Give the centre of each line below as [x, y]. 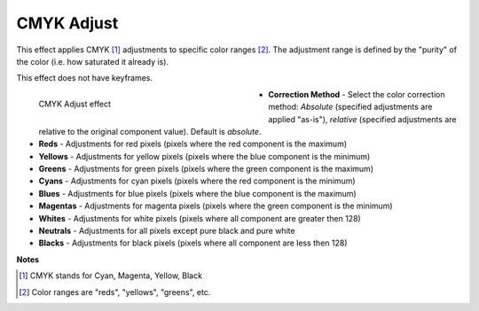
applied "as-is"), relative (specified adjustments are [362, 119]
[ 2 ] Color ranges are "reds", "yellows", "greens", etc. [115, 292]
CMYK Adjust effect [75, 104]
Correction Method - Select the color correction [357, 94]
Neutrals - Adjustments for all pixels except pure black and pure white [167, 231]
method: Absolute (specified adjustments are [350, 107]
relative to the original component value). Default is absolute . [150, 131]
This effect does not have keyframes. [85, 78]
